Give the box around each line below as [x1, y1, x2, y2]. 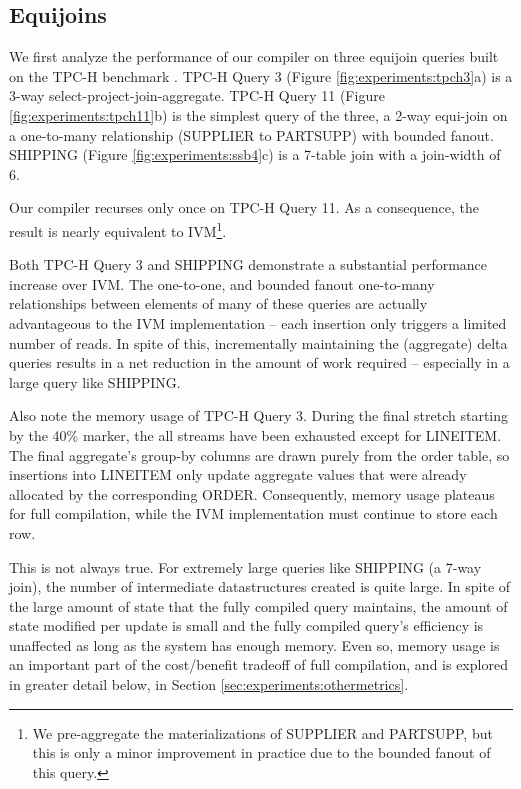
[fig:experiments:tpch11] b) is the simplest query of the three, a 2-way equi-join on [9, 104, 508, 125]
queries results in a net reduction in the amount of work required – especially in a [9, 352, 510, 373]
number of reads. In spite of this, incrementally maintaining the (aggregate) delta [9, 332, 508, 353]
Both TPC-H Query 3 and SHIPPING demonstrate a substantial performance [9, 254, 488, 275]
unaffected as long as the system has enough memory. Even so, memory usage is [9, 634, 500, 655]
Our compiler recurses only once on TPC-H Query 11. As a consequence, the [9, 197, 480, 218]
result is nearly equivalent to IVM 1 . [9, 217, 227, 241]
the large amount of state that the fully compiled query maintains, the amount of [9, 595, 508, 616]
